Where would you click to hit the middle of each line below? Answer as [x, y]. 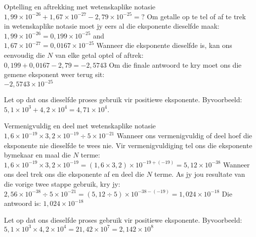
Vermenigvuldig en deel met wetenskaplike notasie [80, 126]
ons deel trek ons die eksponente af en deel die [74, 174]
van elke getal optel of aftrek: [99, 55]
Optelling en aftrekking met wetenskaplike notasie [80, 6]
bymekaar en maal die [37, 155]
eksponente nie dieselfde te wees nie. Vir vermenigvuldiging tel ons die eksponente [128, 145]
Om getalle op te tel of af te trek [196, 16]
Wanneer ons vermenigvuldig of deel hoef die [185, 136]
